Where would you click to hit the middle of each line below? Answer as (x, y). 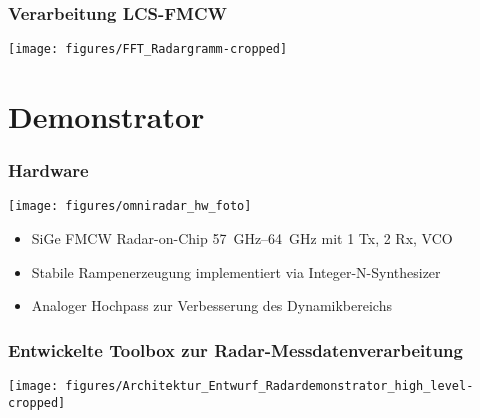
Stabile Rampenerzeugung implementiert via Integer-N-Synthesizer (236, 271)
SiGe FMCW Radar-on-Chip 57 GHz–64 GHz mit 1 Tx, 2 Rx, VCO (242, 238)
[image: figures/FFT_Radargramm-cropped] (148, 49)
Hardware (48, 170)
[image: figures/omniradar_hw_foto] (130, 206)
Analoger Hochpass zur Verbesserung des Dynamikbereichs (211, 305)
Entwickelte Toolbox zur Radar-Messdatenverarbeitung (235, 349)
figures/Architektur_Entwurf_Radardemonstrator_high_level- (269, 386)
